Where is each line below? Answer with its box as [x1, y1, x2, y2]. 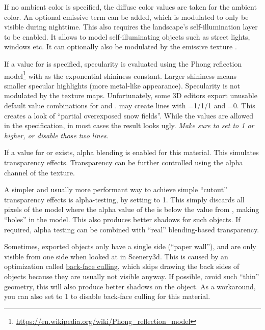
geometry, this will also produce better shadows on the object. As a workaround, [4, 281, 256, 291]
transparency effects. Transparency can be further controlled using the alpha [4, 157, 243, 167]
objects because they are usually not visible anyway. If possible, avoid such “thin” [4, 271, 259, 281]
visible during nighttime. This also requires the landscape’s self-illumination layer [4, 21, 258, 32]
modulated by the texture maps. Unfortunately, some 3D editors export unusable [4, 90, 257, 101]
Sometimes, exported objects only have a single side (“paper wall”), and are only [4, 241, 256, 252]
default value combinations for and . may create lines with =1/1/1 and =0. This [4, 100, 255, 110]
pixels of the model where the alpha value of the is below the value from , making [4, 204, 259, 215]
